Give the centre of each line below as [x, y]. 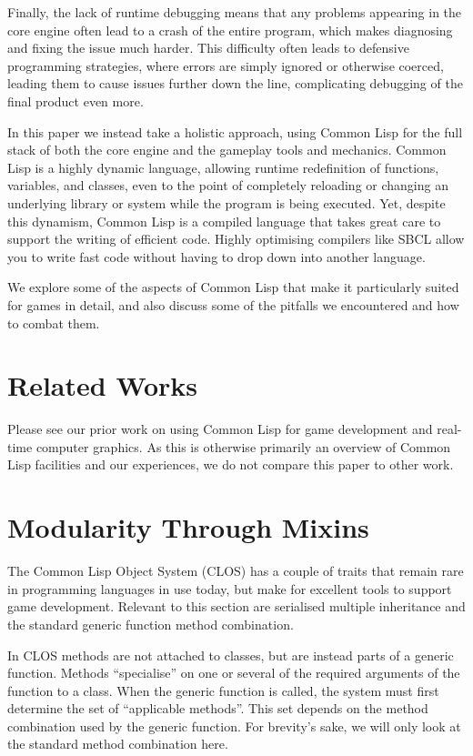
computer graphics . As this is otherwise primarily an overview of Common [243, 446]
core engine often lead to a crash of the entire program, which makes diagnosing [230, 30]
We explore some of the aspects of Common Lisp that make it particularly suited [233, 287]
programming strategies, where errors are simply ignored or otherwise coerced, [226, 65]
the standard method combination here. [118, 744]
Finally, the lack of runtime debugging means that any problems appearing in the [235, 12]
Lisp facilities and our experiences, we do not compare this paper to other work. [231, 464]
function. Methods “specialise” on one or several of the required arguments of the [234, 673]
